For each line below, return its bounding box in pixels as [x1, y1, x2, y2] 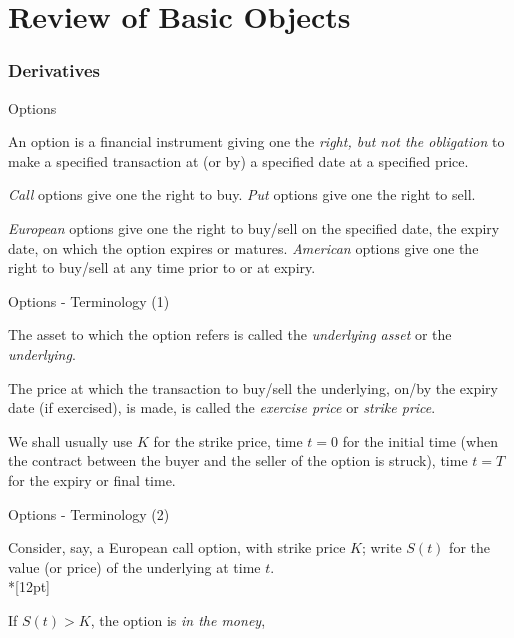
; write [361, 537, 402, 558]
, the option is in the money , [90, 609, 266, 630]
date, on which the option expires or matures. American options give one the [8, 237, 479, 258]
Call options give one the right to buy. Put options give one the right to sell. [8, 184, 476, 205]
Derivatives [8, 58, 101, 83]
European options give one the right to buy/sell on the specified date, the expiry [8, 217, 500, 238]
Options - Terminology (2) [8, 503, 170, 524]
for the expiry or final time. [8, 469, 176, 490]
